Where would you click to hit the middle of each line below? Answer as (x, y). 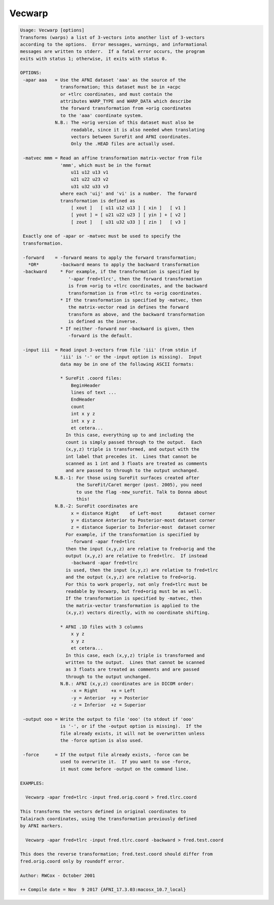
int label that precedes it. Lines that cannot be (131, 456)
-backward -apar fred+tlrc (104, 563)
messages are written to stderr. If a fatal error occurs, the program (112, 52)
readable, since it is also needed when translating (138, 130)
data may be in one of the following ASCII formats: (127, 364)
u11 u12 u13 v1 (90, 172)
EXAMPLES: (32, 783)
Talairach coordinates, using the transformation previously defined (108, 819)
